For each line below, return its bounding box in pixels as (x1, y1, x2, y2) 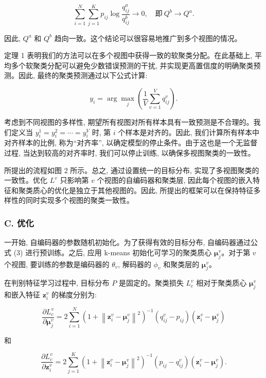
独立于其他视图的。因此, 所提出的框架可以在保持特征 (76, 184, 254, 195)
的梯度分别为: (51, 289, 97, 300)
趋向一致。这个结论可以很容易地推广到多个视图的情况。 (54, 32, 242, 43)
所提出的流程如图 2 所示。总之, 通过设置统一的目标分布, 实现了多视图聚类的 (4, 164, 259, 175)
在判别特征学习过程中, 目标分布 (4, 277, 110, 288)
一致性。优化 (4, 175, 47, 185)
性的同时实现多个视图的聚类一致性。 (11, 195, 134, 205)
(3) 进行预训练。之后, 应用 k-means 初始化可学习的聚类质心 (13, 247, 212, 257)
